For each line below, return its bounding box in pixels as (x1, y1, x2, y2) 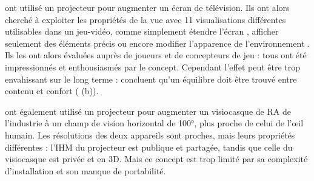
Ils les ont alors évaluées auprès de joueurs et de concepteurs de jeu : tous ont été (5, 49, 307, 61)
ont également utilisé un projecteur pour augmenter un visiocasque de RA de (5, 104, 291, 117)
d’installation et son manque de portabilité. (5, 164, 166, 177)
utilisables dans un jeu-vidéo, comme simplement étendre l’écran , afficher (5, 25, 279, 38)
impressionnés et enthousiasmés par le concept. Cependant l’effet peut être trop (5, 60, 301, 73)
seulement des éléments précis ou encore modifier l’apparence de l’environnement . (5, 36, 310, 49)
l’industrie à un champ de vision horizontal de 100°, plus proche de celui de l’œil (5, 117, 304, 129)
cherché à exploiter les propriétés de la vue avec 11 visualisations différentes (5, 13, 286, 26)
